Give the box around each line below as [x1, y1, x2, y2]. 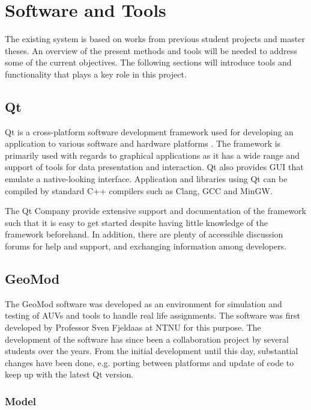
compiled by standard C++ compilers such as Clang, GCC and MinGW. [5, 184, 273, 197]
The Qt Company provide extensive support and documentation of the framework [5, 204, 306, 217]
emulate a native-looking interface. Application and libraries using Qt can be [5, 173, 288, 185]
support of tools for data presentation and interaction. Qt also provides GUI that [5, 161, 304, 173]
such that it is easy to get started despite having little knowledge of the [5, 216, 268, 228]
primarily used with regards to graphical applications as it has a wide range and [5, 148, 300, 161]
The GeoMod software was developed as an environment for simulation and [5, 297, 282, 310]
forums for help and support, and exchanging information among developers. [5, 240, 287, 252]
